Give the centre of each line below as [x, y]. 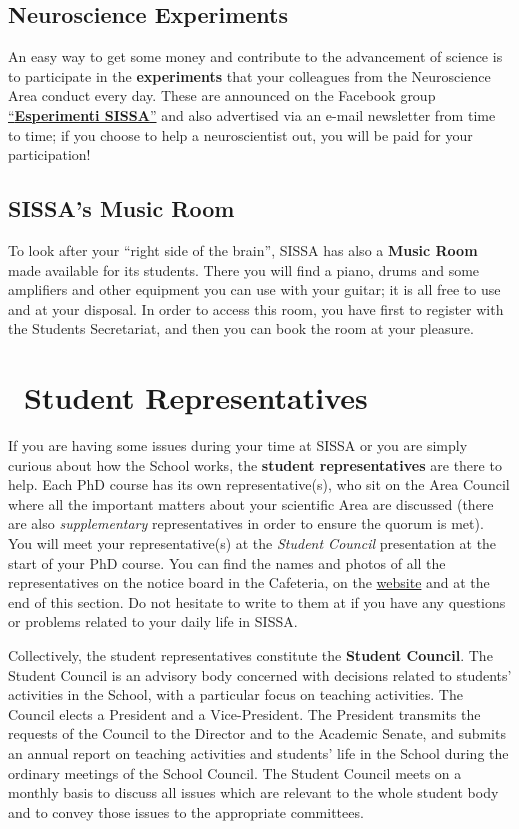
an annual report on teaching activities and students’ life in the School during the [258, 752]
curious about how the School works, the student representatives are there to [255, 464]
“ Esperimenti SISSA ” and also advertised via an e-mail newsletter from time [252, 114]
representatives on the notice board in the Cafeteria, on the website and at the [249, 582]
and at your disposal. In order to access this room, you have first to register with [256, 308]
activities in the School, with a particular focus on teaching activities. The [235, 694]
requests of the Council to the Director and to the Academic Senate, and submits [257, 733]
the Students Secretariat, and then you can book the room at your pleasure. [241, 328]
